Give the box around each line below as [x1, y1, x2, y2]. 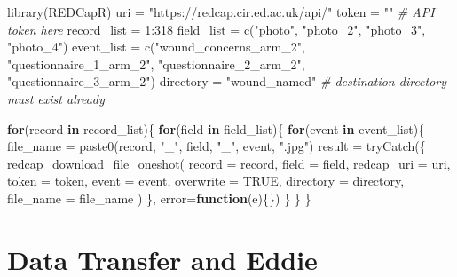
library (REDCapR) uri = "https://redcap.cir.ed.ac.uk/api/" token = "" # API [7, 3, 435, 20]
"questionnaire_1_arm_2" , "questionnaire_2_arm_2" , [7, 54, 305, 73]
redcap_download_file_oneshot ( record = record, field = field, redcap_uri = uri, [7, 154, 451, 172]
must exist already [7, 89, 105, 107]
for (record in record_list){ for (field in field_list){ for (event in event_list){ [7, 119, 425, 138]
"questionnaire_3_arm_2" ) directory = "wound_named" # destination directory [7, 72, 447, 91]
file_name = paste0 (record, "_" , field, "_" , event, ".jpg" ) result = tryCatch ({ [7, 137, 426, 155]
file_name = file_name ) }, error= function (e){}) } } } [7, 188, 311, 207]
